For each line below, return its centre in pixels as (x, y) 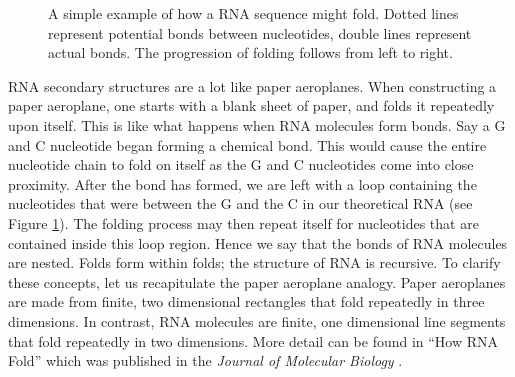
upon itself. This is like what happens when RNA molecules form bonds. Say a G (257, 124)
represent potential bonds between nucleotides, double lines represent (260, 32)
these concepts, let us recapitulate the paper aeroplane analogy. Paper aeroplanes (257, 281)
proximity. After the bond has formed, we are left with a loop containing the (242, 183)
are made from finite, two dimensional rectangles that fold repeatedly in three (246, 301)
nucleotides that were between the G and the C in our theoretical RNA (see (240, 203)
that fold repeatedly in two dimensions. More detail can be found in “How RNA (253, 340)
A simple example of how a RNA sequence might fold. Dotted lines (253, 13)
